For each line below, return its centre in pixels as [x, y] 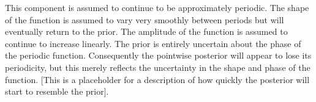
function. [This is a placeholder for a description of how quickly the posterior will [157, 79]
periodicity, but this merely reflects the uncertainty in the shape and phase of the [158, 67]
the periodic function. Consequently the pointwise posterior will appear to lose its [158, 55]
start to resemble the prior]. [57, 91]
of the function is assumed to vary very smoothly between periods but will [145, 19]
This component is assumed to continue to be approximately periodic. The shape [157, 7]
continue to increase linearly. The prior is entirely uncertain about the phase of [153, 43]
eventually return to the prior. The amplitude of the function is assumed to [146, 31]
